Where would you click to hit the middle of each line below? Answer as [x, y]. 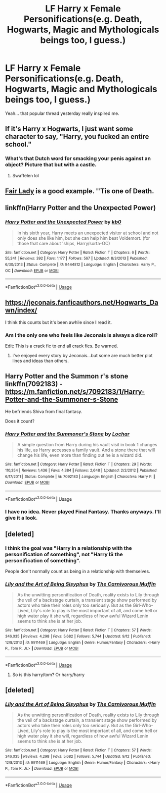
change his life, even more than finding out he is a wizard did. [80, 455]
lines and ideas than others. [41, 361]
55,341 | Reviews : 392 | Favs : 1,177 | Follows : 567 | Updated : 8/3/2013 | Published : [76, 259]
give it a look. [21, 518]
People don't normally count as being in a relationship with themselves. [78, 571]
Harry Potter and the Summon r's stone [67, 376]
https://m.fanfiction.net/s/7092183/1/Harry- [75, 392]
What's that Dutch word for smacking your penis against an [78, 159]
